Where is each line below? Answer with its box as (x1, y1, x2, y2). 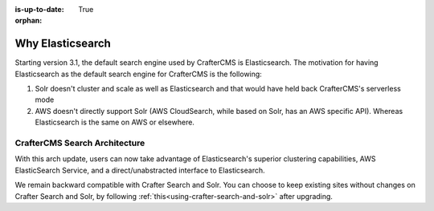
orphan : (14, 16, 43, 26)
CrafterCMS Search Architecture (14, 137, 145, 148)
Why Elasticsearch (14, 37, 112, 51)
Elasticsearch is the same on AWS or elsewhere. (35, 117, 194, 128)
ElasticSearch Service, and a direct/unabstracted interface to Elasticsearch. (14, 165, 265, 175)
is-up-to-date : (14, 5, 64, 14)
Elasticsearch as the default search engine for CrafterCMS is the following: (14, 69, 263, 79)
